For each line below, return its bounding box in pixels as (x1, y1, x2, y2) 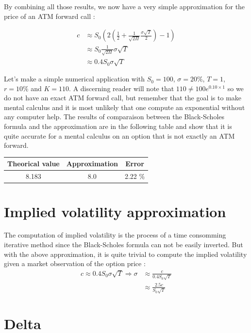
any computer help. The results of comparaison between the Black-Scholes (4, 111, 225, 122)
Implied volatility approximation (4, 202, 226, 222)
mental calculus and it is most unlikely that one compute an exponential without (4, 102, 245, 112)
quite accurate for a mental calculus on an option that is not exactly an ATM (4, 130, 235, 141)
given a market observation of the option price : (4, 258, 146, 269)
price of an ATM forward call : (4, 11, 95, 21)
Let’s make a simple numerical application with (4, 74, 145, 84)
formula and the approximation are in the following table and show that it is (4, 121, 232, 131)
